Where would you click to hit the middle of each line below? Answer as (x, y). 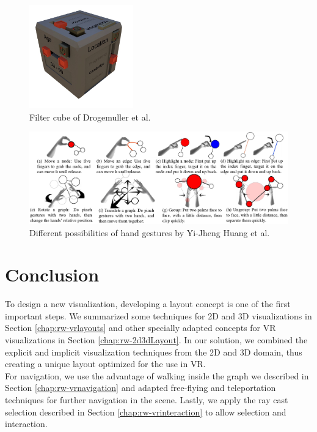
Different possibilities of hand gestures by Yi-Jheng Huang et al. (150, 232)
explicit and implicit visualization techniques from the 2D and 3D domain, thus (154, 352)
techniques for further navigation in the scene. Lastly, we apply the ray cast (147, 399)
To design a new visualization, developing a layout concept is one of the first (148, 304)
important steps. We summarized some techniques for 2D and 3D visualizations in (158, 315)
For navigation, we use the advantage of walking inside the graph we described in (157, 375)
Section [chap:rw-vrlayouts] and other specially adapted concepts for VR (140, 328)
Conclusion (52, 274)
